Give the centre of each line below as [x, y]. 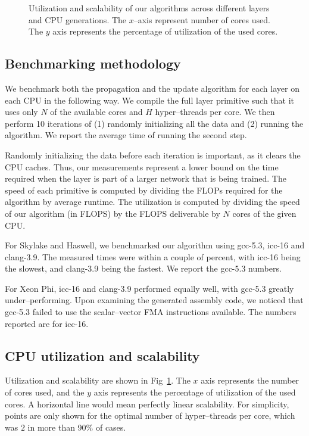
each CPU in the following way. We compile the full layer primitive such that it [150, 100]
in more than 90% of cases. [77, 427]
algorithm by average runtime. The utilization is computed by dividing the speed [152, 202]
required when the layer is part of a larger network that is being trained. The [146, 178]
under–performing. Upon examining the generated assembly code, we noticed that [154, 300]
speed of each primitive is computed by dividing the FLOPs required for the [144, 190]
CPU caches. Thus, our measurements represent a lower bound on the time [142, 166]
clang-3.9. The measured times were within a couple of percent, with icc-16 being [153, 256]
